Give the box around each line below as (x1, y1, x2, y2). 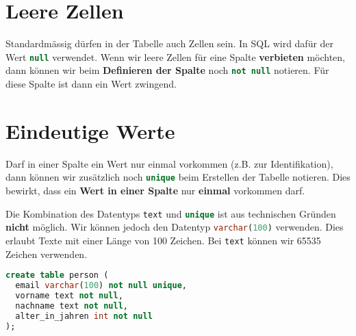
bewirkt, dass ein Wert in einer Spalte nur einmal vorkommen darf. (5, 183, 305, 197)
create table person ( (5, 270, 109, 281)
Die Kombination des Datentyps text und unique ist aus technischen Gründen (5, 206, 336, 220)
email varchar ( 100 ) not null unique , (15, 281, 187, 291)
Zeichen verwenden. (5, 246, 88, 261)
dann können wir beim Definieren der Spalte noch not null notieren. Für (5, 63, 329, 77)
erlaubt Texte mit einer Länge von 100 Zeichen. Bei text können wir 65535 (5, 233, 321, 247)
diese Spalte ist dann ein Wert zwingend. (5, 77, 177, 91)
